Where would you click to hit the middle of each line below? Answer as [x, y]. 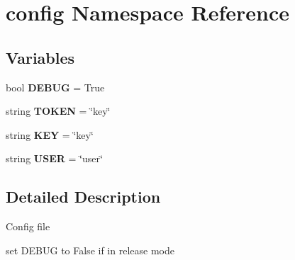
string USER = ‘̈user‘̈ [54, 158]
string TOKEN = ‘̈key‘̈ [58, 111]
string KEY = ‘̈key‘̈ [50, 134]
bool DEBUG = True [55, 87]
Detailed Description [83, 197]
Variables [40, 57]
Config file [28, 226]
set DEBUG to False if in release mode [90, 250]
